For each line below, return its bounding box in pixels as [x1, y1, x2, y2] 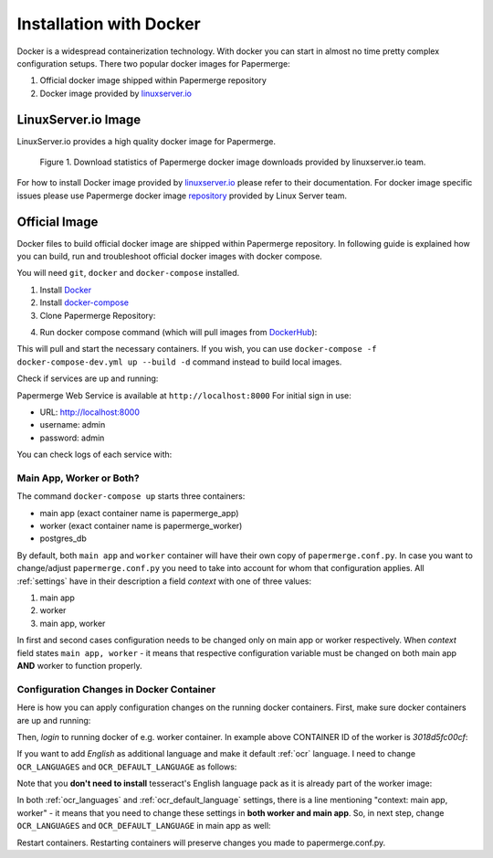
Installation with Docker [16, 14, 201, 34]
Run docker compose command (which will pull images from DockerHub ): [39, 327, 318, 338]
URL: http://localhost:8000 [39, 407, 141, 418]
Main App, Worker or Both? [16, 471, 141, 484]
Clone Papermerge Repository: [39, 310, 156, 321]
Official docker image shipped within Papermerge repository [39, 75, 267, 86]
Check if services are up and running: [16, 373, 159, 384]
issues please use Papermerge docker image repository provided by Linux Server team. [16, 190, 347, 201]
